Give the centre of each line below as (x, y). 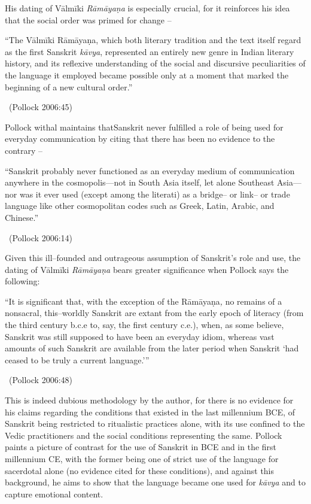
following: (22, 281)
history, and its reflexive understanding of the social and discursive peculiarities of (155, 63)
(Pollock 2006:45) (40, 107)
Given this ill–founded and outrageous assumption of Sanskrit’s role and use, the (153, 258)
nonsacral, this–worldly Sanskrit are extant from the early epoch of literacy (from (154, 313)
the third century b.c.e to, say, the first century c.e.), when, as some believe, (144, 325)
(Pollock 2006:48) (40, 380)
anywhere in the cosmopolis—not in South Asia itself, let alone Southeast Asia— (153, 182)
